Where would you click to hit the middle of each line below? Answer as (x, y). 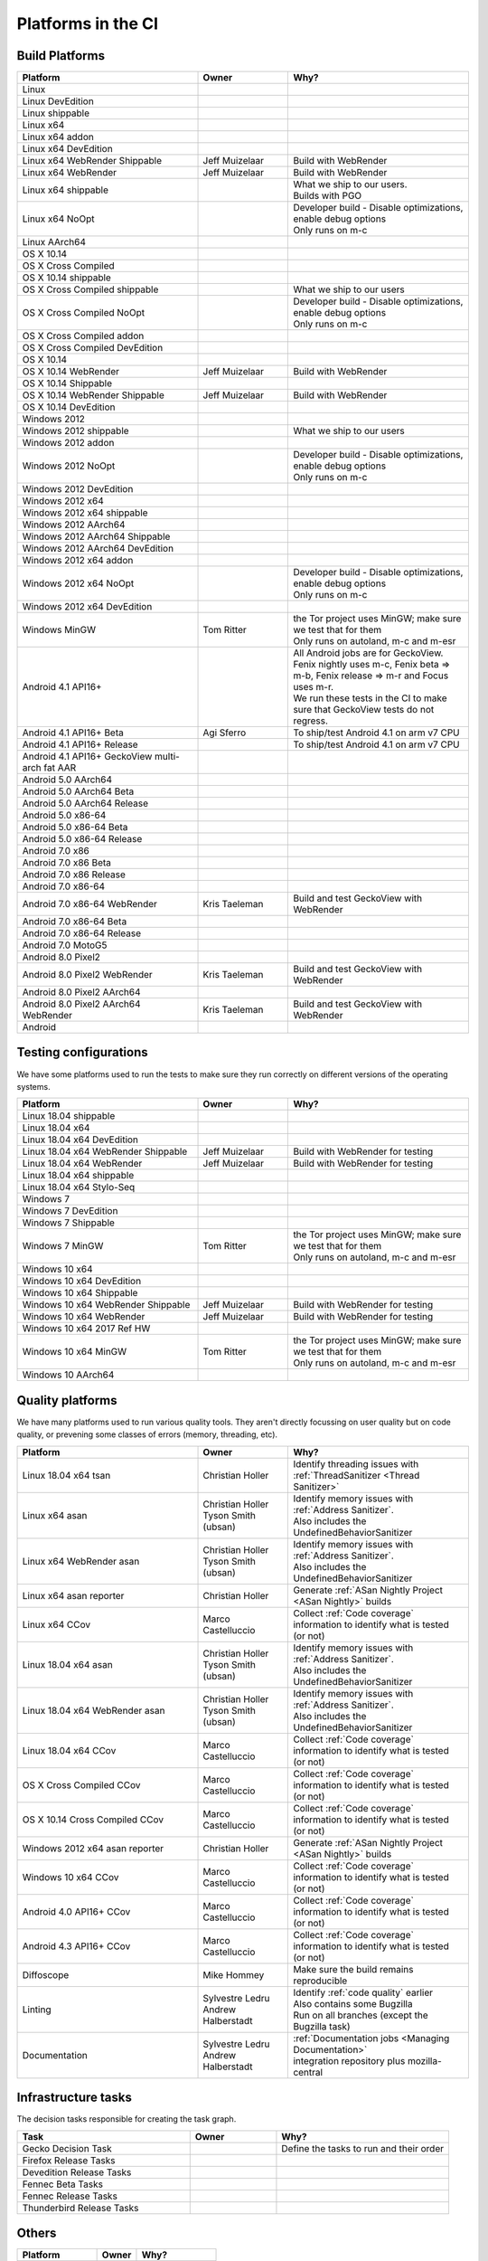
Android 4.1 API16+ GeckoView (87, 757)
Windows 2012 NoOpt (69, 466)
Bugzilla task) (322, 2026)
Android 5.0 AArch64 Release (85, 803)
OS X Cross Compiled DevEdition (93, 348)
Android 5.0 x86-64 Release (82, 839)
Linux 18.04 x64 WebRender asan (94, 1710)
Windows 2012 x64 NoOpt (78, 583)
